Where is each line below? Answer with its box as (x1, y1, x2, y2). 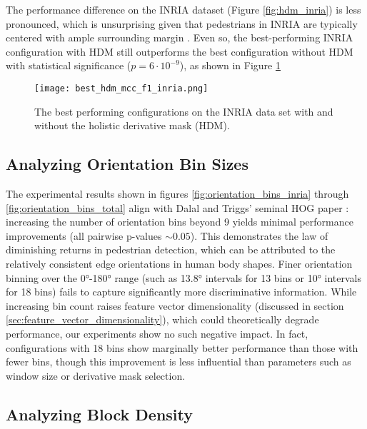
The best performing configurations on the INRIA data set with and (34, 104, 333, 118)
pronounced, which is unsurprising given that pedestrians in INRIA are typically (6, 16, 358, 31)
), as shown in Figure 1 (179, 58, 281, 73)
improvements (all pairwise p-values (6, 228, 162, 243)
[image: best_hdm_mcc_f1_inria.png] (34, 83, 208, 94)
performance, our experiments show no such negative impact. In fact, (6, 325, 308, 340)
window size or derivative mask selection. (6, 368, 186, 383)
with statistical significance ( (6, 58, 131, 73)
